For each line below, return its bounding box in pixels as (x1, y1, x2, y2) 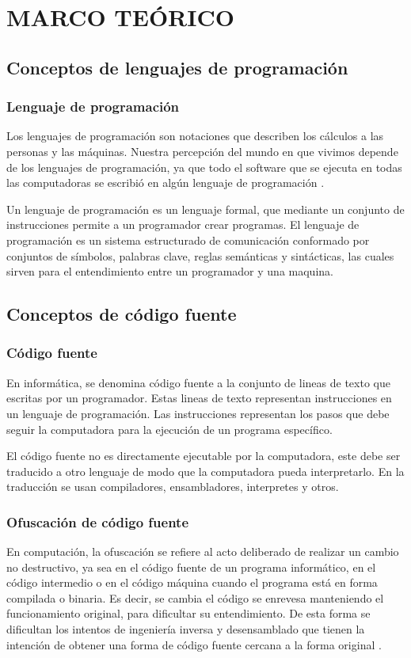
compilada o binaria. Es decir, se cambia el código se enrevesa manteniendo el (6, 589, 384, 606)
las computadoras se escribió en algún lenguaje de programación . (6, 174, 325, 191)
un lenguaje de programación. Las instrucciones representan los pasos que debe (6, 405, 390, 421)
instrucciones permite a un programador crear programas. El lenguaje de (6, 216, 360, 233)
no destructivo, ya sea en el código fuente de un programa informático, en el (6, 558, 376, 575)
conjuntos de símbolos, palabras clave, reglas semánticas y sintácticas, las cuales (6, 247, 394, 264)
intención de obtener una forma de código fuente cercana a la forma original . (6, 636, 382, 652)
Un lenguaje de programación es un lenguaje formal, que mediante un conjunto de (6, 200, 405, 217)
